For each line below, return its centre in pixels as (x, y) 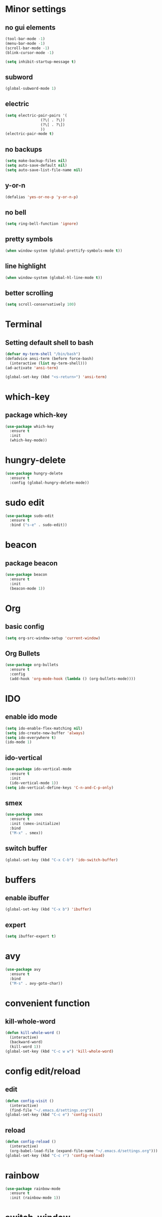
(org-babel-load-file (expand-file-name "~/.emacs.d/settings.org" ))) (84, 1151)
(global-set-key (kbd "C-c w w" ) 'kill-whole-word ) (59, 1051)
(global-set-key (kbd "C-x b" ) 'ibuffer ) (48, 909)
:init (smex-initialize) (35, 824)
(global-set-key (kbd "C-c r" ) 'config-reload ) (55, 1155)
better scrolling (29, 293)
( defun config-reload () (31, 1142)
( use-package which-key (30, 426)
